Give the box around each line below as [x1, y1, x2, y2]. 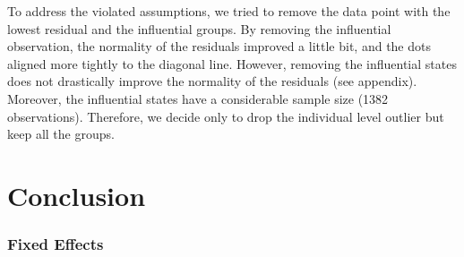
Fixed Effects [7, 233, 104, 255]
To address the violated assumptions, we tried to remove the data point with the [7, 2, 451, 20]
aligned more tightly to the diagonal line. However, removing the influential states [7, 54, 457, 73]
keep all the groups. [7, 124, 115, 143]
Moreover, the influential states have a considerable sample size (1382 [7, 89, 389, 107]
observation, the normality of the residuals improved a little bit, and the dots [7, 37, 431, 56]
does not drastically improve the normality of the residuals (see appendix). [7, 72, 417, 90]
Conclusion [7, 176, 146, 213]
